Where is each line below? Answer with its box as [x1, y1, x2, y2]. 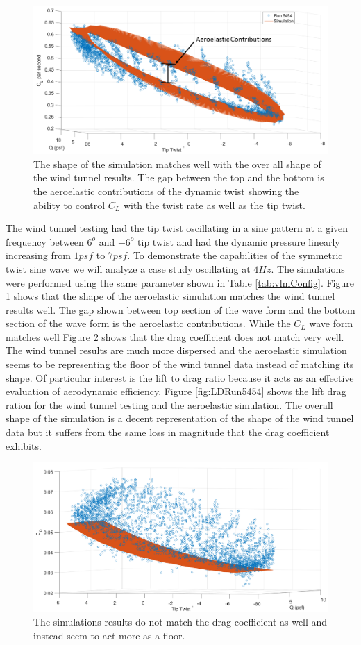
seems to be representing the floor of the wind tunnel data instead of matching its [6, 357, 354, 371]
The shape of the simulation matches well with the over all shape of [33, 156, 321, 171]
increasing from [6, 248, 71, 262]
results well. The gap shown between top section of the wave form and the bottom [6, 302, 355, 317]
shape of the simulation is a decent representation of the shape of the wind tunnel [6, 411, 354, 426]
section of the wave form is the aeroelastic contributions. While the [6, 316, 291, 330]
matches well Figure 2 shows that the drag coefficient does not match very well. [6, 329, 344, 344]
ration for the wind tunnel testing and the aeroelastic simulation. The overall [6, 397, 333, 412]
